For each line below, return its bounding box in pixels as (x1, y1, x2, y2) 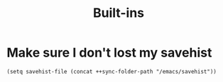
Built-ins (92, 5, 145, 21)
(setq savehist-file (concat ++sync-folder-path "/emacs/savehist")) (6, 68, 217, 75)
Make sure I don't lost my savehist (6, 45, 212, 61)
